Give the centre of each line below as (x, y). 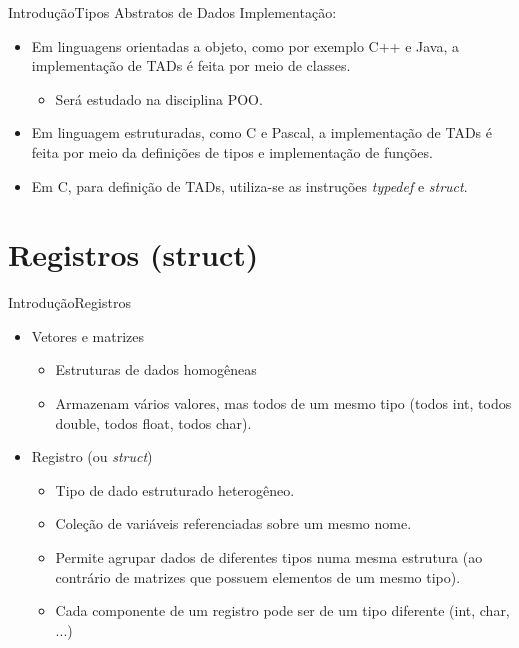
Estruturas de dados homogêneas (156, 369)
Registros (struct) (133, 254)
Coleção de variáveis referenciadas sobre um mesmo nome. (233, 523)
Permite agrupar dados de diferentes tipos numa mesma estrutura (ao (269, 557)
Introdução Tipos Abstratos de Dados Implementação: (172, 12)
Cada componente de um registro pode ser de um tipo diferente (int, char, (282, 610)
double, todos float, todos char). (153, 422)
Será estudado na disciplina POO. (159, 98)
